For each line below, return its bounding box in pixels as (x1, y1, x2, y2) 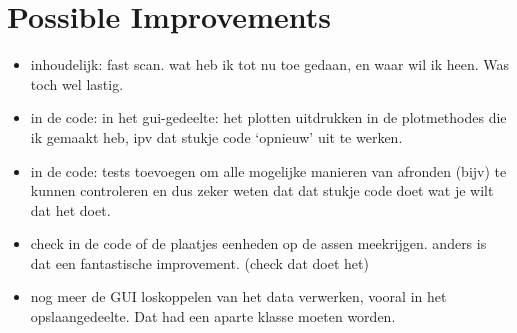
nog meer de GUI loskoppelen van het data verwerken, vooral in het (30, 286, 447, 307)
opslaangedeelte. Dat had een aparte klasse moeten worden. (30, 306, 396, 327)
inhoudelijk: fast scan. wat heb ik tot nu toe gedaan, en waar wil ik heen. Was (30, 54, 510, 75)
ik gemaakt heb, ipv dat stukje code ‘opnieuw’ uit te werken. (30, 126, 403, 147)
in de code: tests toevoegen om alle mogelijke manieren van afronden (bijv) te (30, 160, 507, 181)
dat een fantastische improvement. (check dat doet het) (30, 252, 369, 273)
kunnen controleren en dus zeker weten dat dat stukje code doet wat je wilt (30, 180, 494, 201)
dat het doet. (30, 199, 111, 220)
